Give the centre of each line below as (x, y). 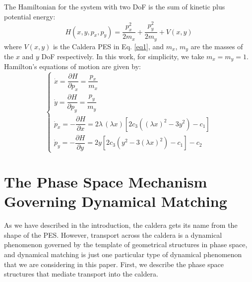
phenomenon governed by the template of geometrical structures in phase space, (126, 244)
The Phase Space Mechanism (106, 182)
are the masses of (217, 46)
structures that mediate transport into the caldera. (81, 274)
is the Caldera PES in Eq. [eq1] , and (108, 46)
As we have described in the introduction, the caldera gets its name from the (121, 225)
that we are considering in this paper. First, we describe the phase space (114, 264)
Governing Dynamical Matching (116, 201)
